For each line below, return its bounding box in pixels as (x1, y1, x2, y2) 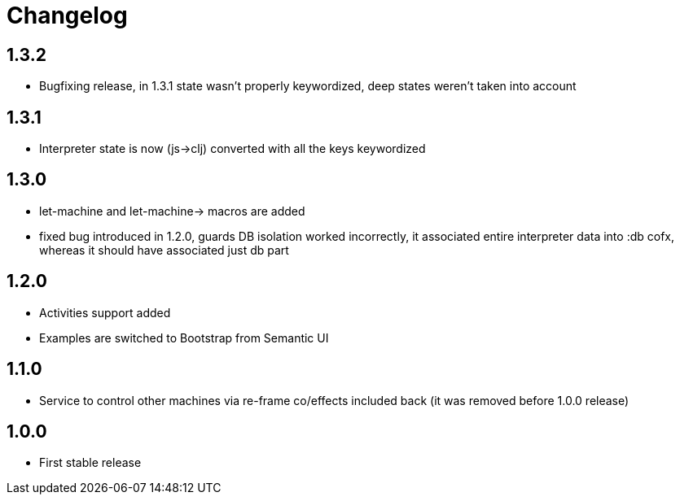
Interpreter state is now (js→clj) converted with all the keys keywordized (39, 142, 426, 156)
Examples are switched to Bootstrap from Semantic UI (39, 330, 329, 345)
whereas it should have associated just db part (39, 242, 289, 257)
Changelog (7, 2, 128, 29)
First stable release (39, 455, 142, 470)
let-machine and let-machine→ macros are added (39, 203, 305, 218)
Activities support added (39, 305, 171, 320)
